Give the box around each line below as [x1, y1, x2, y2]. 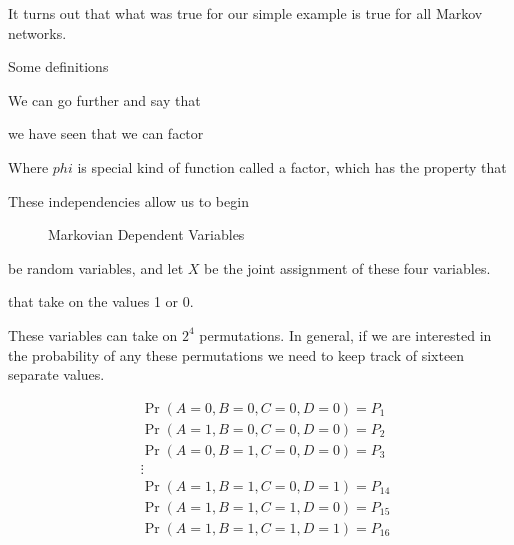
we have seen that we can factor [8, 123, 204, 144]
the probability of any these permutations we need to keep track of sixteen [8, 344, 465, 365]
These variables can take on [8, 324, 178, 345]
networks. [8, 22, 67, 43]
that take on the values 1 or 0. [8, 291, 194, 312]
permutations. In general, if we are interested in [199, 324, 492, 345]
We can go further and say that [8, 89, 201, 110]
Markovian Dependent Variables [48, 224, 245, 245]
